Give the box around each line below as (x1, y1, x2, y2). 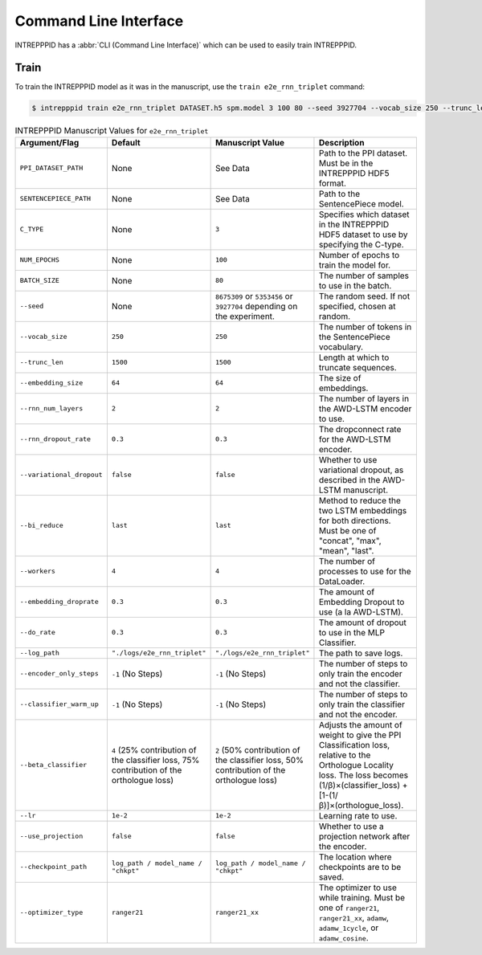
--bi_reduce (19, 521, 63, 530)
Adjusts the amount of (318, 719, 403, 730)
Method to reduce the (318, 495, 402, 506)
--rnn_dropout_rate (19, 435, 92, 443)
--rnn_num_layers (19, 404, 84, 413)
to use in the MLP (318, 626, 386, 638)
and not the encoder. (318, 708, 398, 720)
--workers (19, 567, 56, 576)
